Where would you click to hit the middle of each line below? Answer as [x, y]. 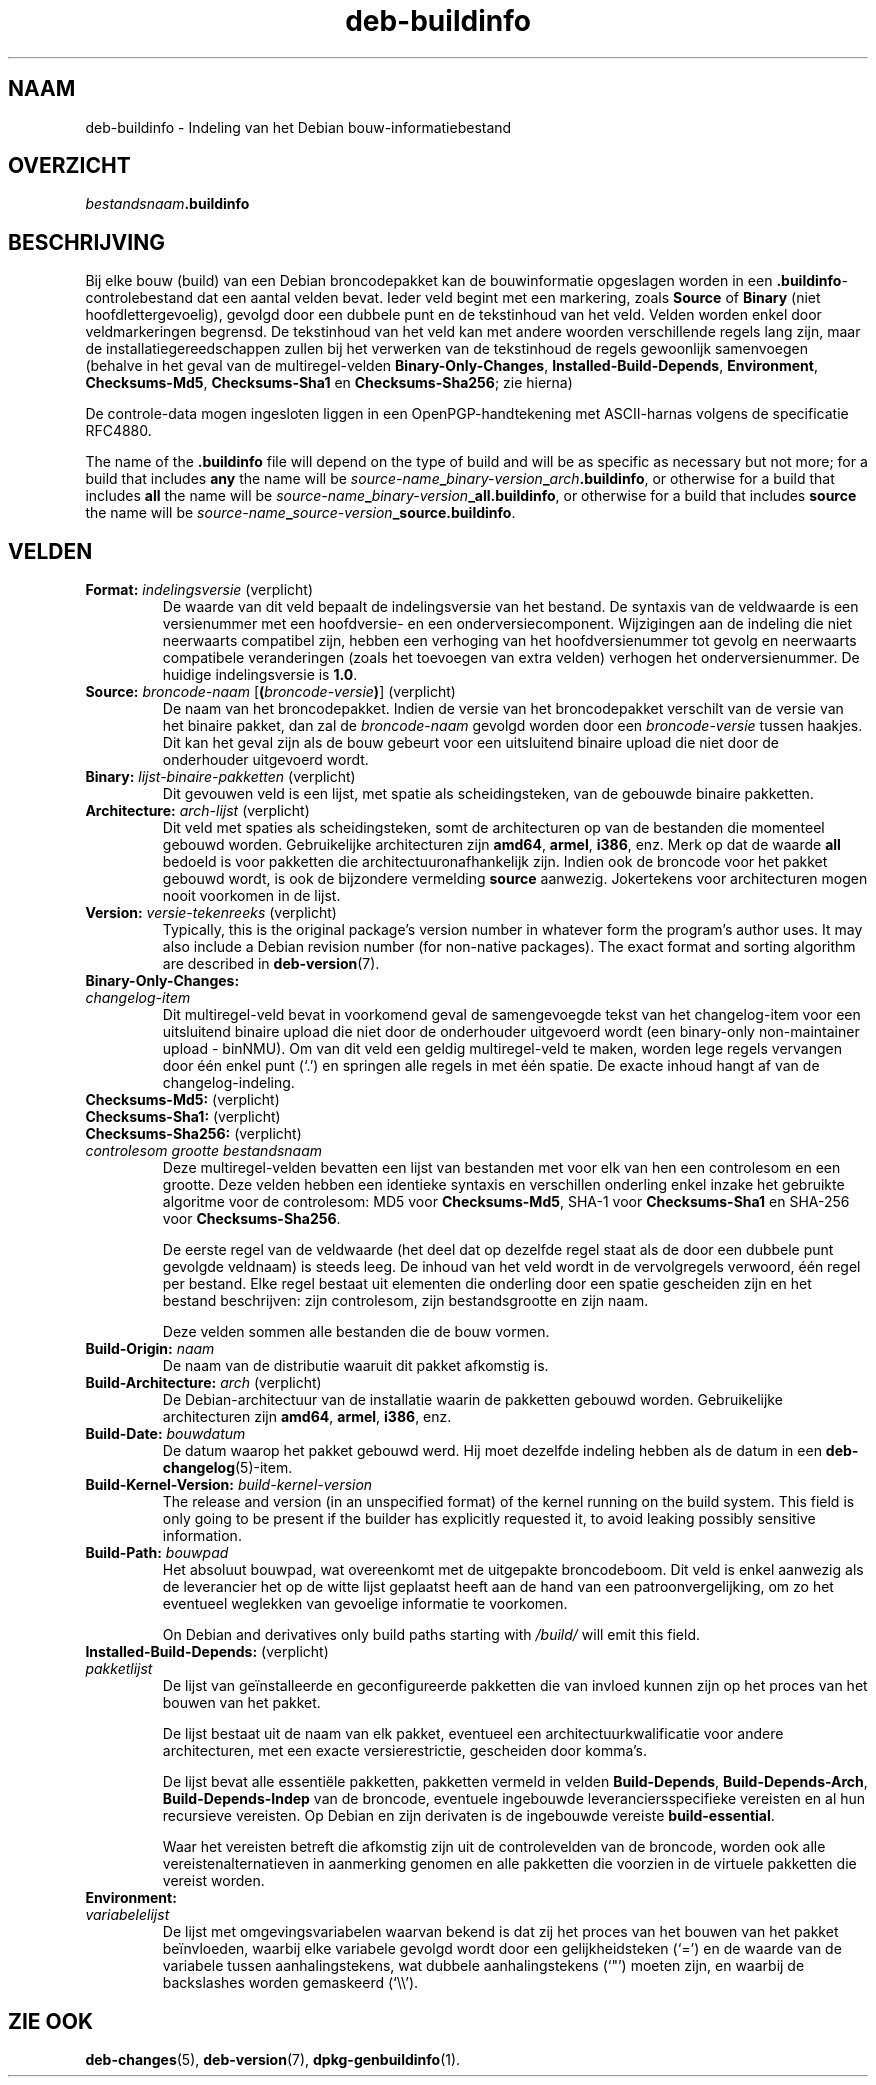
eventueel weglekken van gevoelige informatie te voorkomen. [365, 1604]
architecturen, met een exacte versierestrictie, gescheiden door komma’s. [405, 1751]
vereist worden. [213, 1881]
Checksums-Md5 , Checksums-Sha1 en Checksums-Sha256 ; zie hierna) [329, 383]
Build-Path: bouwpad [157, 1553]
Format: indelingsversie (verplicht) [199, 590]
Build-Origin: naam [150, 1349]
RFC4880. [118, 431]
